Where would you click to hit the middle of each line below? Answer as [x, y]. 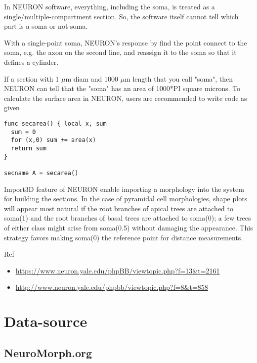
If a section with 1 [32, 78]
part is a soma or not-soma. [46, 26]
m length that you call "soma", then [179, 78]
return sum [29, 148]
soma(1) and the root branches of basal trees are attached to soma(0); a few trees [128, 218]
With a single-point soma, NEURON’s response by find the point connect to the [126, 42]
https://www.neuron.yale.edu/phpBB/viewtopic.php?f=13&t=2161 [118, 270]
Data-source [46, 321]
